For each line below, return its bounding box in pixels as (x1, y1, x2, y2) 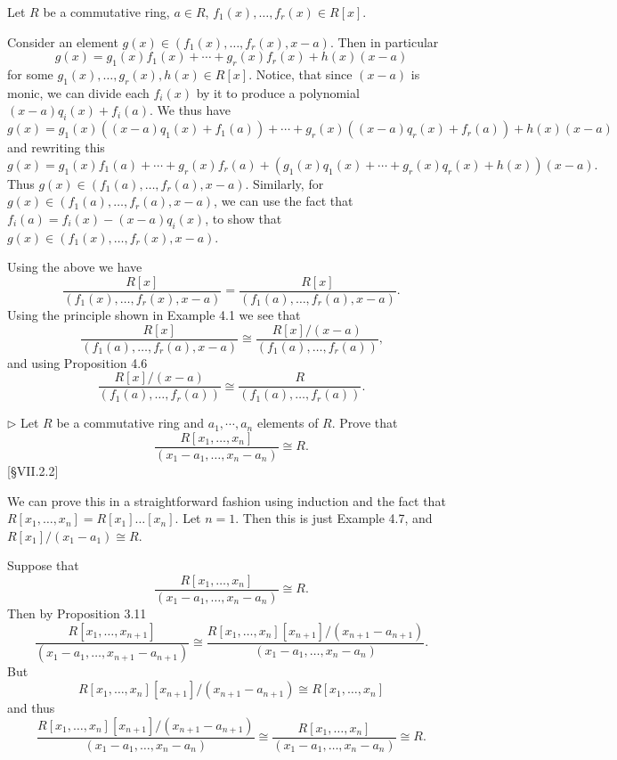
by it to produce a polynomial (196, 83, 360, 102)
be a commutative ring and (56, 413, 205, 432)
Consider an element (7, 32, 118, 51)
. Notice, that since (248, 64, 353, 83)
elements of (256, 413, 319, 432)
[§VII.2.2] (7, 461, 59, 479)
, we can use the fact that (214, 192, 353, 210)
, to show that (205, 208, 282, 227)
